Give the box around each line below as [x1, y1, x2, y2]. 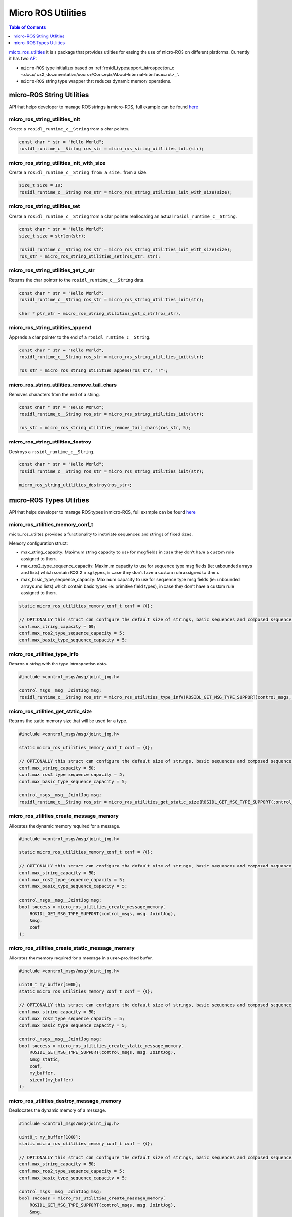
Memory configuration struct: [9, 540, 68, 546]
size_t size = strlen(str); [19, 233, 86, 239]
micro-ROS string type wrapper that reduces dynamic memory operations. [21, 78, 172, 84]
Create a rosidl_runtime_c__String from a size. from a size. [9, 169, 147, 175]
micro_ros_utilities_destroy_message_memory [9, 1097, 122, 1104]
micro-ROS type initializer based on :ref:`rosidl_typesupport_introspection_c [21, 65, 175, 71]
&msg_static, [29, 1056, 61, 1062]
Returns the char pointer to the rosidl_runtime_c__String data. [9, 277, 145, 283]
